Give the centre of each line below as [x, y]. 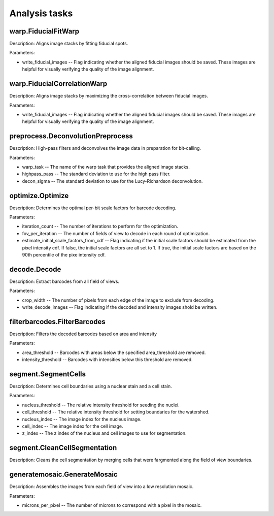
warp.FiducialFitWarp [44, 31]
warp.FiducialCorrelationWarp [58, 84]
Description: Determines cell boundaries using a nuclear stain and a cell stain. [91, 386]
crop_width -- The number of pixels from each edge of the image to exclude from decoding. [118, 300]
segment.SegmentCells [48, 374]
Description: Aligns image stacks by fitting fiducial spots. [69, 44]
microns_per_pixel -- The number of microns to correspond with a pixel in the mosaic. [112, 505]
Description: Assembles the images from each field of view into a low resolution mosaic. [101, 487]
